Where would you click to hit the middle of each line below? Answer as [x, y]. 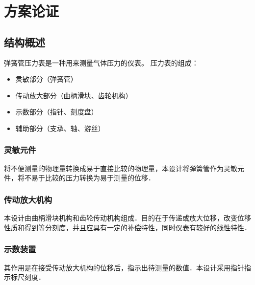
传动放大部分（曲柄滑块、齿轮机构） [74, 95]
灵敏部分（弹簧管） [46, 79]
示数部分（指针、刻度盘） [57, 112]
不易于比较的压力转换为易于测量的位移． [89, 178]
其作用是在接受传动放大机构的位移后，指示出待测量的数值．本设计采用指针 [124, 267]
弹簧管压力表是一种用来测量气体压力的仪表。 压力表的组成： [101, 62]
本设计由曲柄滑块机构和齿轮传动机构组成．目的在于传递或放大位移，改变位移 [127, 218]
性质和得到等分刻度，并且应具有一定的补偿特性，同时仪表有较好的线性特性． [127, 227]
